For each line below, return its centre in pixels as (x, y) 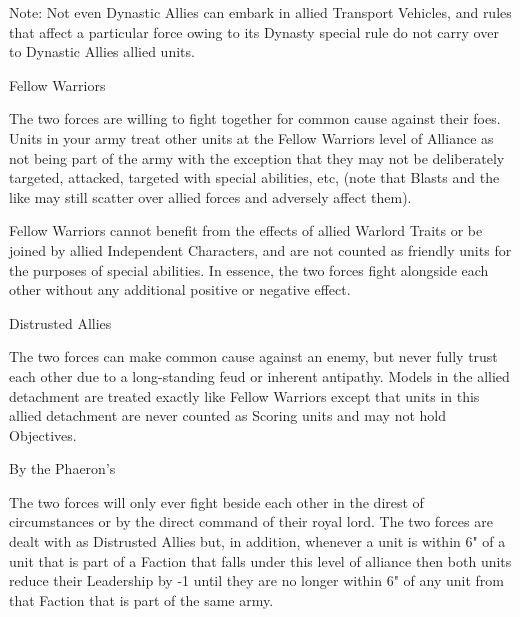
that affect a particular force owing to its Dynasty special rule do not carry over (254, 31)
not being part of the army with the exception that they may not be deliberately (257, 157)
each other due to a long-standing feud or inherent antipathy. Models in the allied (259, 375)
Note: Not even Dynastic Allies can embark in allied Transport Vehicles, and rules (260, 12)
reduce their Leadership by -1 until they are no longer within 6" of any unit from (256, 580)
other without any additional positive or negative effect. (180, 289)
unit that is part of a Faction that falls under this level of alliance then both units (260, 560)
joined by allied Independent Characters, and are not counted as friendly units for (260, 249)
